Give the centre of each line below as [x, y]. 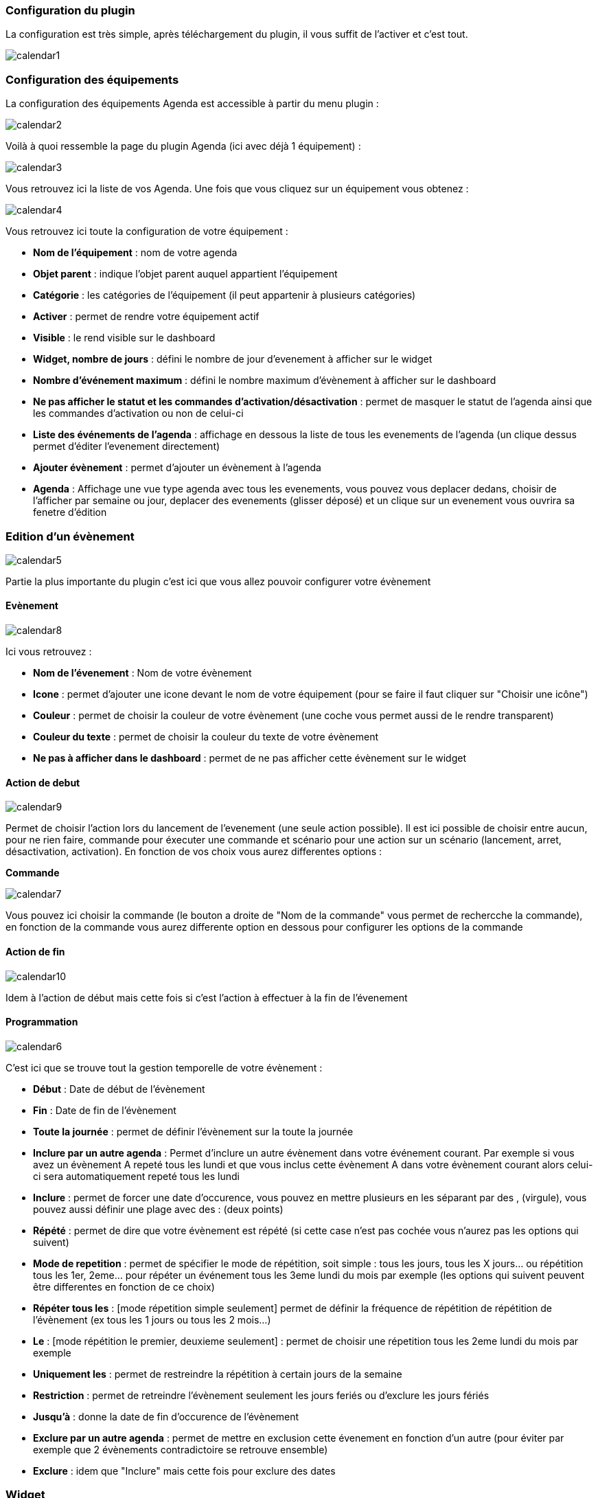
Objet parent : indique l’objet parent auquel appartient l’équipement [185, 274]
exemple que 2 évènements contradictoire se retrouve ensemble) [181, 1449]
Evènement [32, 606]
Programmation [42, 1022]
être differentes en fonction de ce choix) [124, 1286]
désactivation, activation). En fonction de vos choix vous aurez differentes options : [194, 852]
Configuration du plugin [70, 10]
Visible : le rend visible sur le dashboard [124, 338]
